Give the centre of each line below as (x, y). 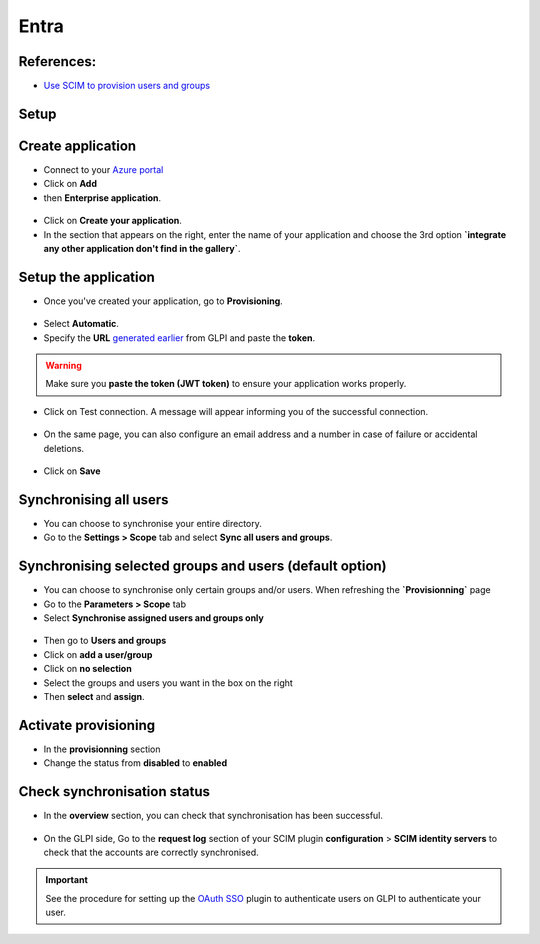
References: (57, 61)
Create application (77, 145)
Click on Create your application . (112, 221)
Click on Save (72, 471)
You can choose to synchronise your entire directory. (152, 523)
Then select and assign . (94, 696)
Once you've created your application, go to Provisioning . (163, 301)
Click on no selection (87, 669)
